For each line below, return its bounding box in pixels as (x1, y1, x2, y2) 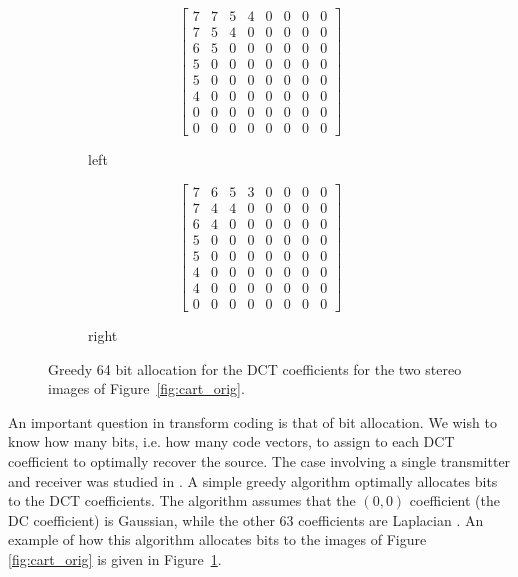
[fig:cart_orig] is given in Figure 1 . (8, 549, 222, 570)
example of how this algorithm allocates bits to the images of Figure (8, 529, 427, 550)
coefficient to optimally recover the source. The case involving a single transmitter (8, 451, 511, 472)
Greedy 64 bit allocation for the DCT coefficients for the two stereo (48, 358, 462, 379)
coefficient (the (409, 490, 500, 511)
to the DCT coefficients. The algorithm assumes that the (8, 490, 356, 511)
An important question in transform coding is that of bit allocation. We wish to (8, 411, 497, 432)
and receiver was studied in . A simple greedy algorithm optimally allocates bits (8, 470, 498, 491)
